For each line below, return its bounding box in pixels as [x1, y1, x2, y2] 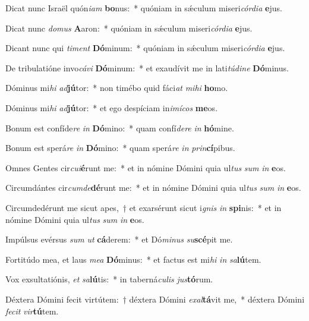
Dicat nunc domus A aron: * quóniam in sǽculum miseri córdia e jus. [5, 21, 253, 34]
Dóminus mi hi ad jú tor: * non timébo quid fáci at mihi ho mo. [5, 81, 228, 94]
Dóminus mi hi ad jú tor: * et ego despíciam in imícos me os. [5, 101, 218, 114]
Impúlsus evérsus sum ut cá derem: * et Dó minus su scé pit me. [5, 233, 233, 246]
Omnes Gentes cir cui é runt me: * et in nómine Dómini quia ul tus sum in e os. [5, 161, 286, 174]
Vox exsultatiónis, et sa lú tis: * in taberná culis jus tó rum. [5, 273, 213, 285]
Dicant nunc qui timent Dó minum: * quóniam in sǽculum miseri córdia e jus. [5, 42, 285, 54]
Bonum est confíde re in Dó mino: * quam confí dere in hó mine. [5, 121, 234, 134]
